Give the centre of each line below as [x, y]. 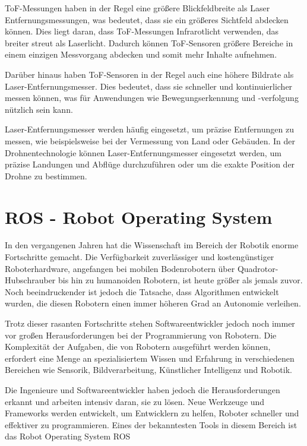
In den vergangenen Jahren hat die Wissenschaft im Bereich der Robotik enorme [152, 245]
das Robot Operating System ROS [68, 436]
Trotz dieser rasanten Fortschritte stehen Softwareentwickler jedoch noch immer [150, 323]
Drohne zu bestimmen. [46, 175]
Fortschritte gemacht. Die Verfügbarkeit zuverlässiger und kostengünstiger [140, 257]
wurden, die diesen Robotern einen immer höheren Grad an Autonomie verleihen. [153, 303]
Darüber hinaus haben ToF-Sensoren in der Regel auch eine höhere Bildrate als [149, 74]
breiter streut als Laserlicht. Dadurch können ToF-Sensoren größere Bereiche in [149, 42]
